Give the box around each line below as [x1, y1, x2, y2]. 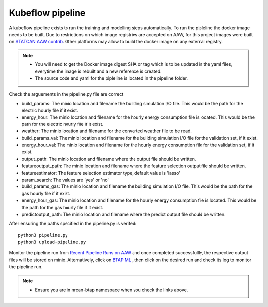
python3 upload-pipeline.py [18, 239, 86, 245]
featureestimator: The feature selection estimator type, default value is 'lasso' [21, 170, 181, 176]
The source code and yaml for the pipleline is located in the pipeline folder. [35, 75, 188, 81]
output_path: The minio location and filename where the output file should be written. [21, 156, 196, 162]
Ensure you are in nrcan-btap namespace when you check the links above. [35, 287, 188, 293]
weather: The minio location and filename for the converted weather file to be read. [21, 128, 192, 134]
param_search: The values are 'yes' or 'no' [21, 177, 109, 183]
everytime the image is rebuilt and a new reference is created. [35, 68, 162, 74]
